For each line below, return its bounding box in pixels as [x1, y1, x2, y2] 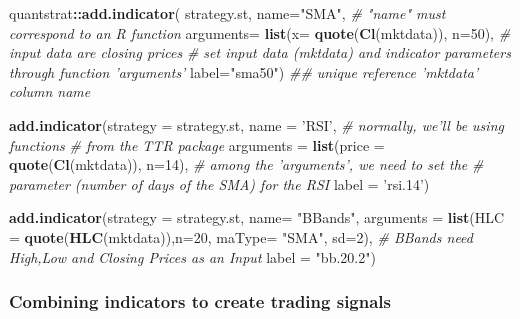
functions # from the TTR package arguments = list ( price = [9, 134, 385, 155]
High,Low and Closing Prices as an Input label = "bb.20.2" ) [9, 246, 376, 267]
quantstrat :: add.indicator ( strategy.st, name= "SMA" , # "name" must [9, 3, 446, 23]
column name [9, 81, 91, 102]
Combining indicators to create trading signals [9, 289, 392, 314]
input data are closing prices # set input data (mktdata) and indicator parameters [9, 42, 511, 63]
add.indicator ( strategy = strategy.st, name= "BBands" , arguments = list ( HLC [9, 207, 505, 228]
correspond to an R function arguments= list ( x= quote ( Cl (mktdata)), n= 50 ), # [9, 22, 511, 43]
